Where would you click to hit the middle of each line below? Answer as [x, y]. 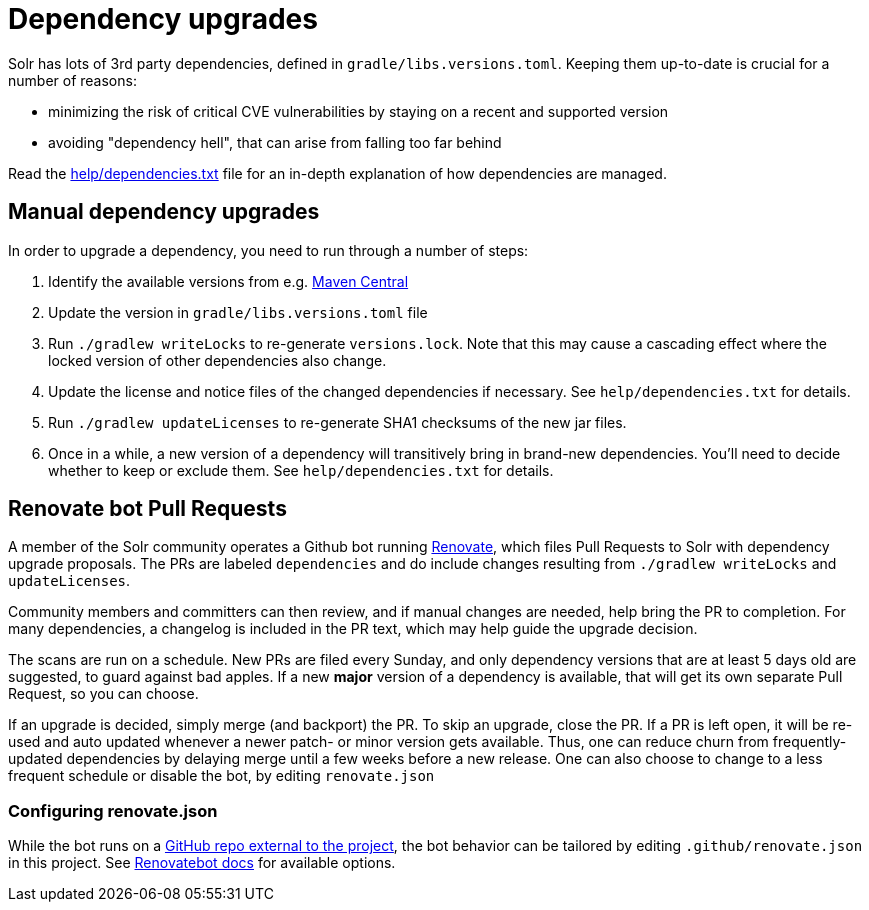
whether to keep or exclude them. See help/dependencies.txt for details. [301, 470]
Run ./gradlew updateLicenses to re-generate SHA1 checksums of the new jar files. [337, 422]
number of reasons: [72, 80]
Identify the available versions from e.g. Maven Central [228, 281]
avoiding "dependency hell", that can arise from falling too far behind [275, 142]
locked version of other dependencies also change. [217, 360]
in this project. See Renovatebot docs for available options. [202, 863]
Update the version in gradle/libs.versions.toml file [238, 312]
